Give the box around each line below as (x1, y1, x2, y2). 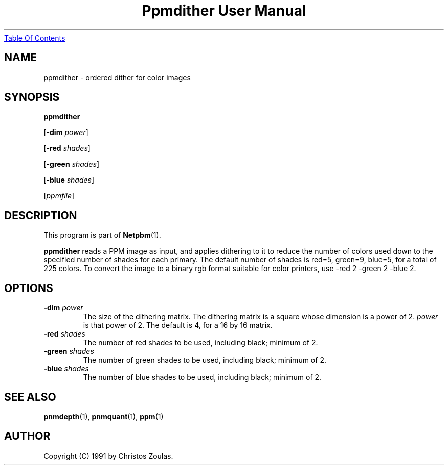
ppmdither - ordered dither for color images (43, 73, 191, 82)
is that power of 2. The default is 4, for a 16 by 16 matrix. (83, 321, 273, 330)
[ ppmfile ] (43, 191, 75, 200)
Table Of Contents (4, 33, 65, 42)
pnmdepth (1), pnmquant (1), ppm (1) (43, 412, 164, 421)
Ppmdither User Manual (142, 2, 306, 19)
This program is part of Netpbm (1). (43, 231, 161, 240)
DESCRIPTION (4, 209, 77, 222)
